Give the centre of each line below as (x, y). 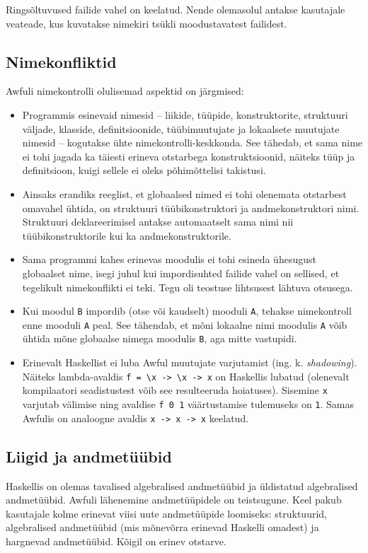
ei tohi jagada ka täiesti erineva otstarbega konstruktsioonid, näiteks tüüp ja (189, 156)
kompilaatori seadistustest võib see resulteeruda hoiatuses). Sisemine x (175, 390)
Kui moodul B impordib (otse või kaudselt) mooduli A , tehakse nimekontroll (187, 311)
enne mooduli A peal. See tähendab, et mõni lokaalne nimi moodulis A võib (185, 324)
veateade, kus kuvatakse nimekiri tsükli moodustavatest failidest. (146, 23)
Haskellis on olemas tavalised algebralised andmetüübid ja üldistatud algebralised (182, 485)
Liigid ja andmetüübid (89, 456)
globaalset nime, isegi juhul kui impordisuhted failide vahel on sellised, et (181, 273)
